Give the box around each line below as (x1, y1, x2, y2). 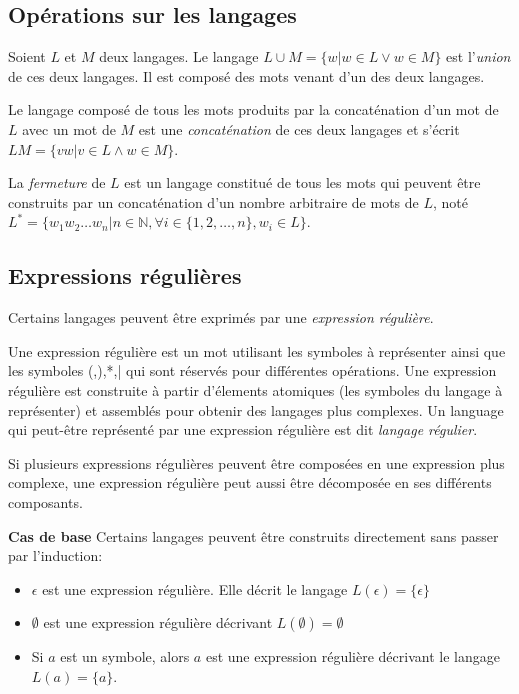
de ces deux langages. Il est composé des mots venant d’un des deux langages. (8, 65, 485, 86)
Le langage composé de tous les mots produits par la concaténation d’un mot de (8, 99, 499, 120)
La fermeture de (8, 172, 106, 193)
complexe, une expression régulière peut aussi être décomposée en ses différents (8, 472, 492, 493)
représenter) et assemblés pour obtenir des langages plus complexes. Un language (8, 399, 504, 420)
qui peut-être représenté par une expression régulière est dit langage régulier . (8, 419, 478, 440)
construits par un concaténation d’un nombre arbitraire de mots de (8, 191, 419, 212)
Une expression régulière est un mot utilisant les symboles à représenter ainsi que (8, 340, 506, 361)
